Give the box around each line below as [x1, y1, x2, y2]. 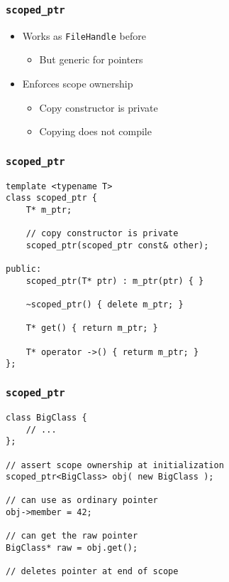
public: [6, 264, 42, 275]
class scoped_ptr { [6, 193, 97, 203]
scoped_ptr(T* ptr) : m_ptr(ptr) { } [26, 275, 204, 286]
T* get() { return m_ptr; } [26, 323, 158, 334]
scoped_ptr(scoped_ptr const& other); [26, 240, 209, 250]
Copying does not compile [39, 124, 152, 139]
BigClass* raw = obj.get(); [6, 543, 138, 554]
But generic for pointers [39, 52, 143, 67]
